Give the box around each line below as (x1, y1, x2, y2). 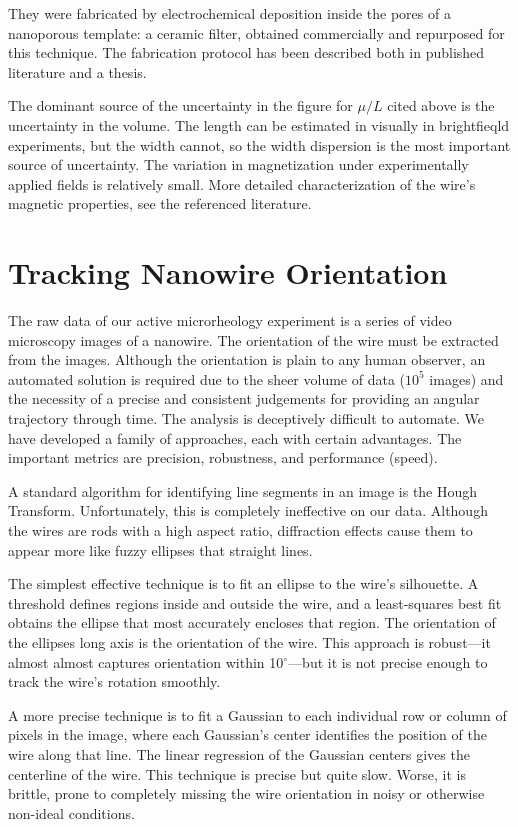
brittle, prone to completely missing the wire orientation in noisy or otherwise (8, 783, 485, 804)
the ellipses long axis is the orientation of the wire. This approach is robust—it (8, 631, 491, 652)
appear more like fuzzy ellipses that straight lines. (8, 539, 313, 560)
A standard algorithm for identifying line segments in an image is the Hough (8, 480, 478, 501)
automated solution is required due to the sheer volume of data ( (8, 368, 406, 389)
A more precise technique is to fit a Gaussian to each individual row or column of (8, 704, 507, 725)
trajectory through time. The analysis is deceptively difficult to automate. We (8, 408, 484, 429)
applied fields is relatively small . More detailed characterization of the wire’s (8, 173, 476, 194)
